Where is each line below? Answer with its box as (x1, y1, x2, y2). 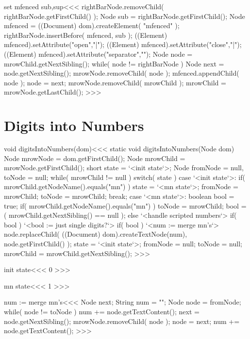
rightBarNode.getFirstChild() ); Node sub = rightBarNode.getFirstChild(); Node (4, 11, 245, 21)
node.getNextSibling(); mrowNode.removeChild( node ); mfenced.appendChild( (4, 68, 239, 78)
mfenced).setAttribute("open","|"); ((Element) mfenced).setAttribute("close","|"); (4, 39, 242, 49)
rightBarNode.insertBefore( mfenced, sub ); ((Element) (4, 30, 167, 40)
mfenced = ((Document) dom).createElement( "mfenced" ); (4, 20, 180, 31)
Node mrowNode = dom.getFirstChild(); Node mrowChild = (4, 153, 185, 163)
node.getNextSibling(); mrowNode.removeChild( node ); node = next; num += (4, 316, 240, 326)
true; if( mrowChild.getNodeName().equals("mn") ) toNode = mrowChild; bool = (4, 200, 247, 210)
